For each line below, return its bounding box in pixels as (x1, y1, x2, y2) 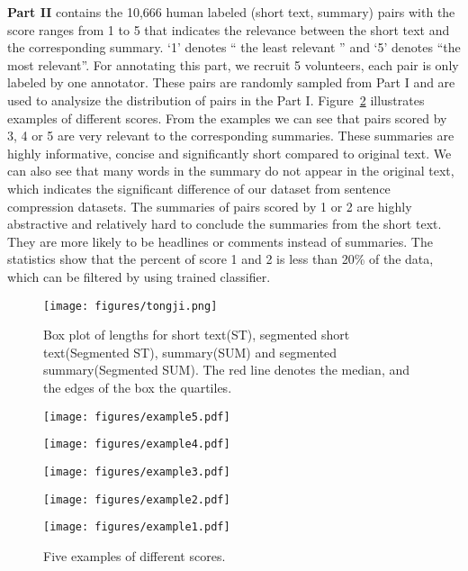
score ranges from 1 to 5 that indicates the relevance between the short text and (7, 20, 450, 39)
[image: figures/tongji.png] (43, 299, 218, 313)
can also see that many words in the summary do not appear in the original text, (7, 161, 454, 180)
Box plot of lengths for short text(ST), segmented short (43, 325, 350, 344)
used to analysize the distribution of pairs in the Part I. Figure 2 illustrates (7, 90, 425, 109)
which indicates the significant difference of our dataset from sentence (7, 178, 391, 197)
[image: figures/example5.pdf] (43, 410, 230, 423)
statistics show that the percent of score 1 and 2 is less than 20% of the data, (7, 249, 434, 268)
